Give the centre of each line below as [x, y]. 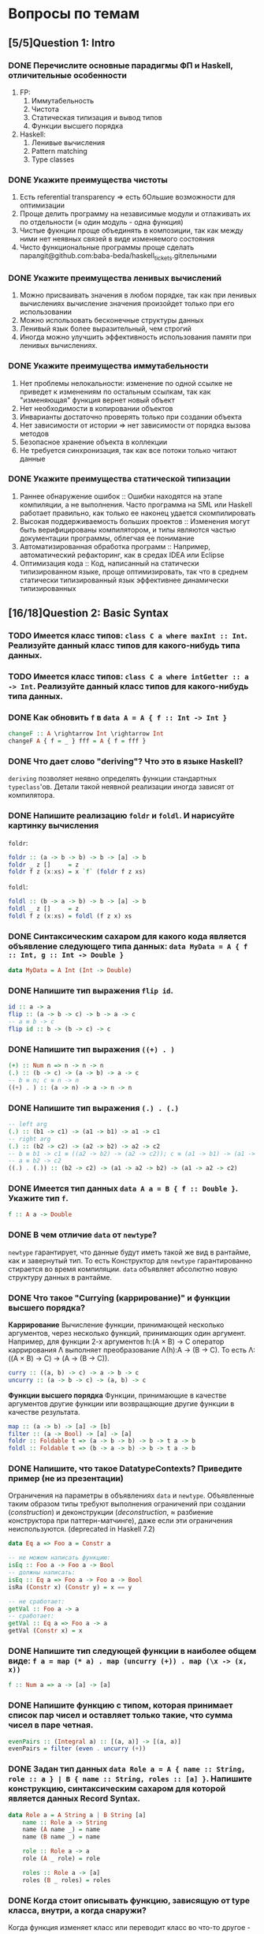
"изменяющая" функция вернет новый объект [97, 400]
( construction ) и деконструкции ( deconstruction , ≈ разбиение [111, 1513]
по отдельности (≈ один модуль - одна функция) [101, 223]
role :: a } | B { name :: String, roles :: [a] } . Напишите [130, 1779]
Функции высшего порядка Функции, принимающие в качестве [117, 1395]
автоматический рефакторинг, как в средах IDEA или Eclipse [122, 555]
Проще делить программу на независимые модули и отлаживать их [135, 214]
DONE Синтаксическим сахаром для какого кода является [127, 936]
